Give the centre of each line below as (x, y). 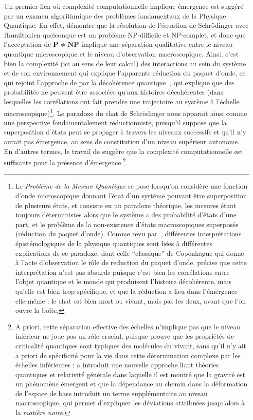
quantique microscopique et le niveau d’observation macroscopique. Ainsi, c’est (121, 53)
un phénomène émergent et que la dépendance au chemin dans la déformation (131, 384)
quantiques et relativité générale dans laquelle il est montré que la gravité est (130, 374)
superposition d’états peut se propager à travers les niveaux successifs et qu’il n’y (125, 132)
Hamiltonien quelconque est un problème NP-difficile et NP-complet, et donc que (125, 34)
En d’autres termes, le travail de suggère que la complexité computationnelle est (123, 151)
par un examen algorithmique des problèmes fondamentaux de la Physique (115, 15)
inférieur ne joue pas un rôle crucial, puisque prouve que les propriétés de (125, 336)
